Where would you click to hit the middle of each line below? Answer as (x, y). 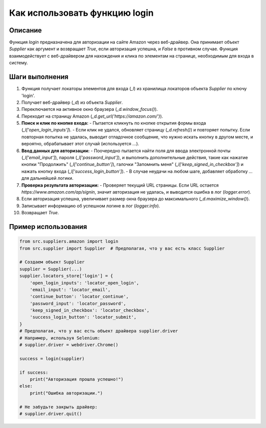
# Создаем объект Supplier (52, 262)
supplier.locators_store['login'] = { (66, 276)
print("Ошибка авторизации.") (66, 393)
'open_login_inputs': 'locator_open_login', (84, 283)
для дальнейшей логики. (48, 178)
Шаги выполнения (39, 77)
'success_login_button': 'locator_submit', (83, 317)
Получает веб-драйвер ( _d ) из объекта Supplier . (72, 102)
